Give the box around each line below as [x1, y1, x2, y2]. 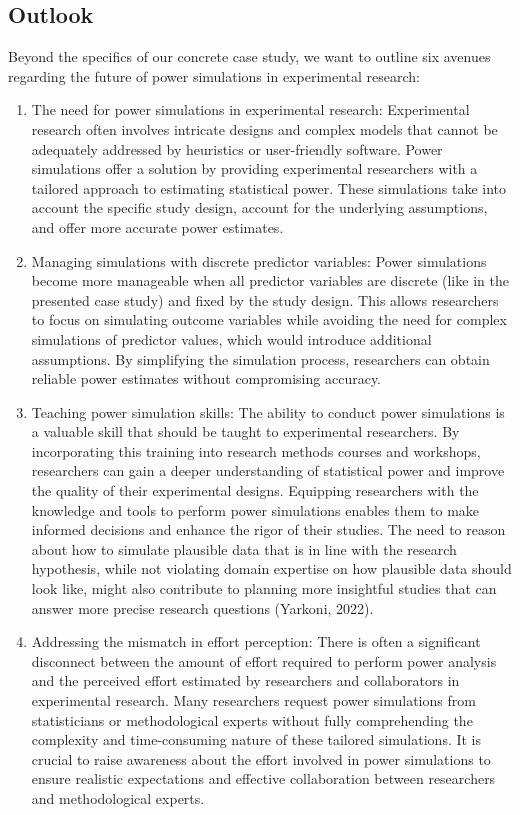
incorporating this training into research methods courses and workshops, [31, 440, 481, 461]
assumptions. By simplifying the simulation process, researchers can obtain [31, 348, 490, 369]
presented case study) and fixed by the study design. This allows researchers [31, 289, 499, 310]
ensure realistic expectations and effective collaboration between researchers [31, 768, 496, 789]
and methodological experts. [31, 787, 205, 808]
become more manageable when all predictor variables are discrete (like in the [31, 270, 509, 291]
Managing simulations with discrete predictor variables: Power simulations [31, 250, 487, 271]
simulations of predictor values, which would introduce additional [31, 328, 432, 349]
